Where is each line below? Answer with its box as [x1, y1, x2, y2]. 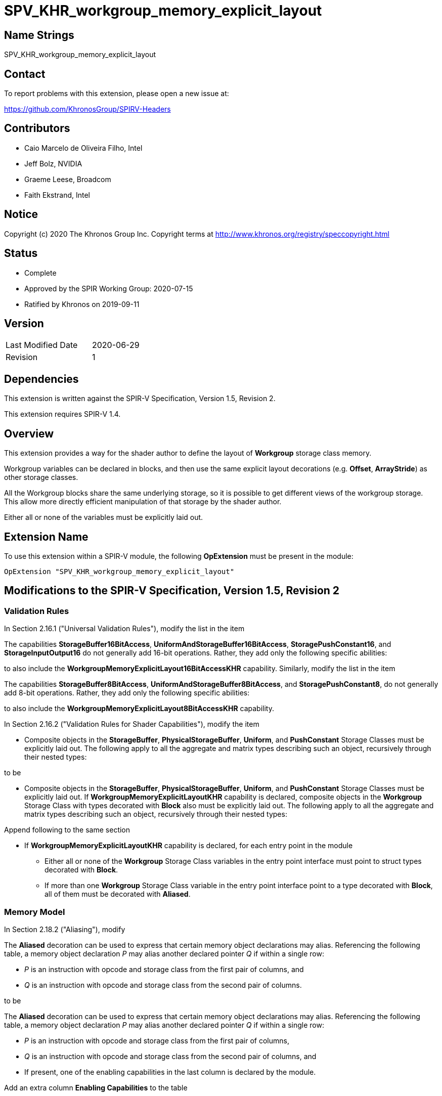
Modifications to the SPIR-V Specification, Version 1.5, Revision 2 [4, 584, 340, 597]
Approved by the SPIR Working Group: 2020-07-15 [24, 284, 193, 293]
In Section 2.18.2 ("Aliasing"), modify [4, 925, 125, 934]
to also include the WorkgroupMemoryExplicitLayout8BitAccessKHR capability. [4, 704, 274, 713]
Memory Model [4, 906, 65, 917]
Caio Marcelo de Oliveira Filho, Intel [24, 143, 143, 152]
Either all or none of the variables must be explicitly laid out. [4, 513, 203, 522]
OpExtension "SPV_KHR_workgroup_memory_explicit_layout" [4, 567, 235, 576]
